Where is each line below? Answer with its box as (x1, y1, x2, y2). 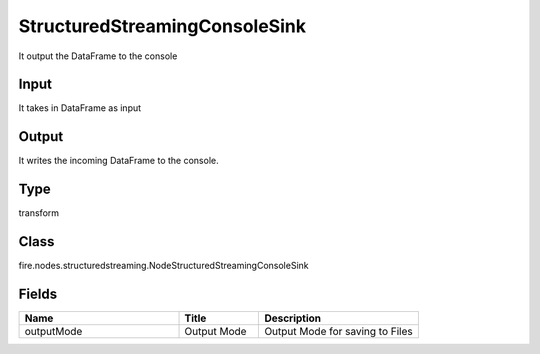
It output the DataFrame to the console (18, 50, 178, 62)
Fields (18, 285, 58, 302)
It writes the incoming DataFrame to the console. (18, 155, 219, 167)
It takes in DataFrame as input (18, 102, 142, 114)
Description (264, 311, 322, 325)
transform (18, 207, 60, 219)
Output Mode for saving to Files (264, 325, 414, 339)
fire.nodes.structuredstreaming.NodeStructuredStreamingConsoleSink (18, 260, 309, 272)
